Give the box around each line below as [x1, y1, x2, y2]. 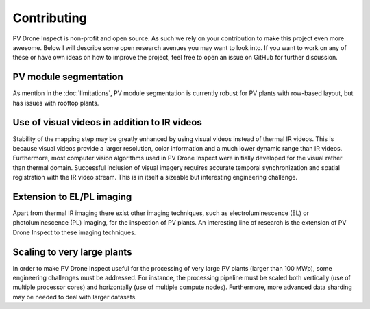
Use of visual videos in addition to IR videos [12, 116, 202, 128]
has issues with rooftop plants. [12, 99, 99, 107]
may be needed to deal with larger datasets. [12, 293, 137, 301]
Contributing [12, 10, 87, 25]
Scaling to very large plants [12, 246, 132, 258]
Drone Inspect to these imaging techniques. [12, 228, 136, 236]
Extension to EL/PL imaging [12, 190, 132, 202]
